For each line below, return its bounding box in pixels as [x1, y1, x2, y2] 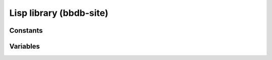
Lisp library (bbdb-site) [9, 7, 108, 18]
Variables [9, 42, 40, 51]
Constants [9, 26, 43, 35]
